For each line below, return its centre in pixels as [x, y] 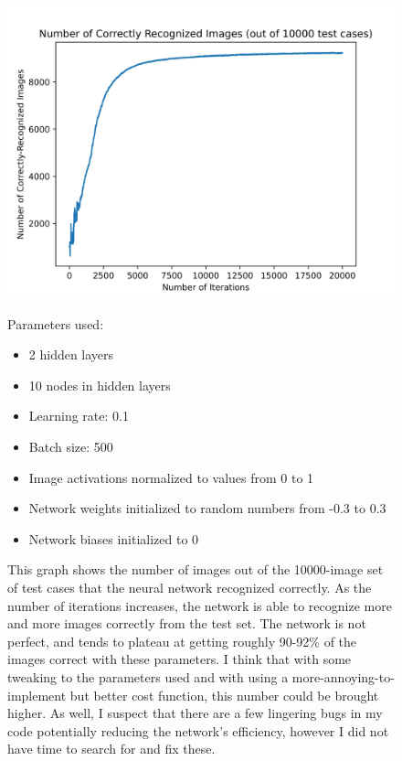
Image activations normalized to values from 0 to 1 [171, 477]
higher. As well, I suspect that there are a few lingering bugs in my [195, 713]
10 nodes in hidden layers [100, 385]
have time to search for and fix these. [111, 749]
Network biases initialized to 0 [114, 538]
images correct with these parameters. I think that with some [180, 659]
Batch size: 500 [71, 446]
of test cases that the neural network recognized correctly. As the [190, 587]
